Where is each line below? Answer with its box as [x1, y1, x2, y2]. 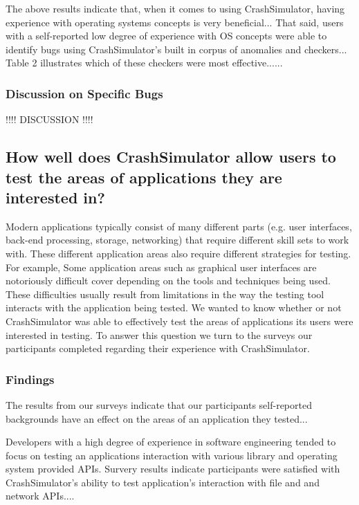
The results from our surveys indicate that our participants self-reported [6, 397, 312, 412]
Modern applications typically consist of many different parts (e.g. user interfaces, [6, 219, 352, 233]
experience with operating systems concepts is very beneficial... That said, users [6, 15, 344, 29]
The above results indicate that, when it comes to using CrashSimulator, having [6, 1, 345, 15]
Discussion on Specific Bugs [6, 84, 163, 102]
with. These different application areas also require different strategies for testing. [6, 246, 351, 260]
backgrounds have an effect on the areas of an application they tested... [6, 411, 308, 425]
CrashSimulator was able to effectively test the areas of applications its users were [6, 313, 353, 328]
